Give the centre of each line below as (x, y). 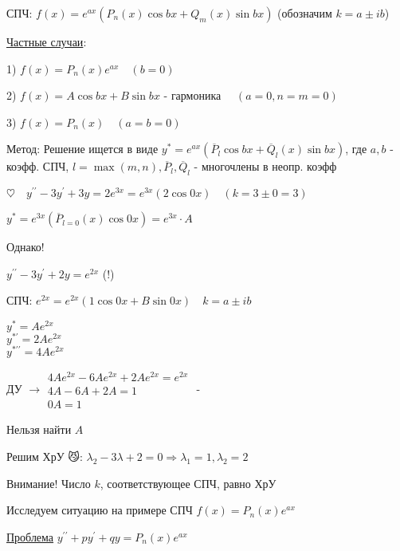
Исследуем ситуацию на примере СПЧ (100, 510)
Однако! (25, 247)
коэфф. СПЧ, (38, 166)
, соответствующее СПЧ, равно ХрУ (188, 483)
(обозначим (305, 13)
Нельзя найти (39, 429)
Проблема (30, 536)
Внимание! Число (49, 483)
